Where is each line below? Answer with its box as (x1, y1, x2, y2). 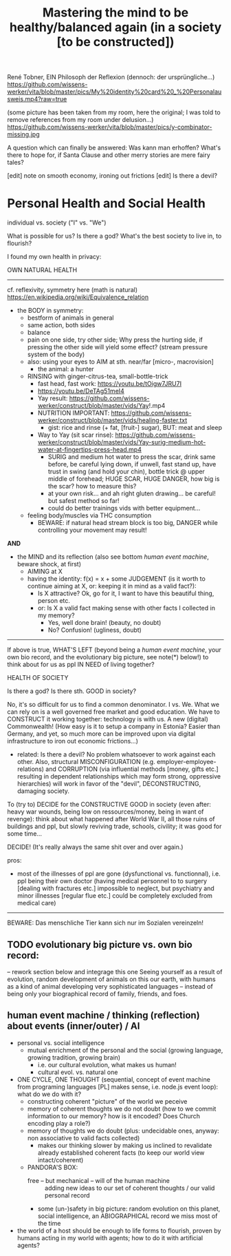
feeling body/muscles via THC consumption (27, 511, 152, 519)
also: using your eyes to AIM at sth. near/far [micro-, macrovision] (27, 358, 214, 366)
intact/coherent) (37, 1155, 84, 1164)
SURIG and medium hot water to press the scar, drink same (47, 453, 216, 461)
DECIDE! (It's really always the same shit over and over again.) (7, 843, 184, 852)
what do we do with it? (16, 1090, 81, 1098)
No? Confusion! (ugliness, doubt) (47, 626, 142, 635)
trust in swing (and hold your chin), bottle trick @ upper (47, 467, 205, 476)
